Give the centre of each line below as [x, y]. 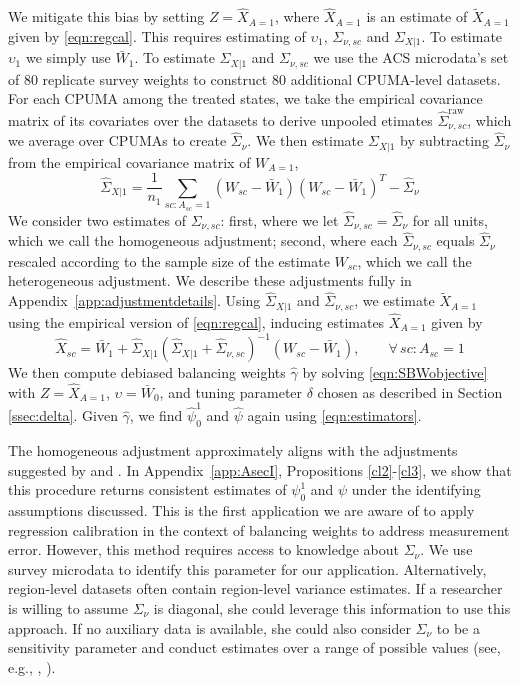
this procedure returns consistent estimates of [147, 489]
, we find [156, 415]
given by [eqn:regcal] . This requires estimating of [157, 35]
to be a [458, 627]
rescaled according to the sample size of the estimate [169, 260]
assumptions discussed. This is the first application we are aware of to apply [241, 509]
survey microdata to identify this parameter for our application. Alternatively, [247, 568]
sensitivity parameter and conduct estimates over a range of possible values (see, [254, 647]
